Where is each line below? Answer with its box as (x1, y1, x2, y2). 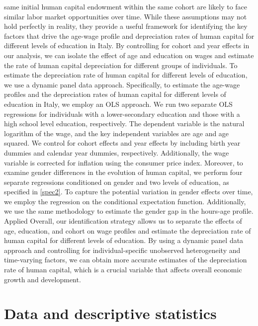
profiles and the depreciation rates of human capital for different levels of (4, 89, 226, 99)
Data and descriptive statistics (4, 303, 217, 324)
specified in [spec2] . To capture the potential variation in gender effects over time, (4, 186, 253, 197)
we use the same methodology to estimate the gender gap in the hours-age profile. (4, 206, 254, 216)
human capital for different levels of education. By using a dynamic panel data (4, 235, 244, 245)
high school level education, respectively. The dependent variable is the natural (4, 118, 245, 129)
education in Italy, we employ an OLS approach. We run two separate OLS (4, 98, 233, 109)
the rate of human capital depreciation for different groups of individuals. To (4, 60, 238, 70)
